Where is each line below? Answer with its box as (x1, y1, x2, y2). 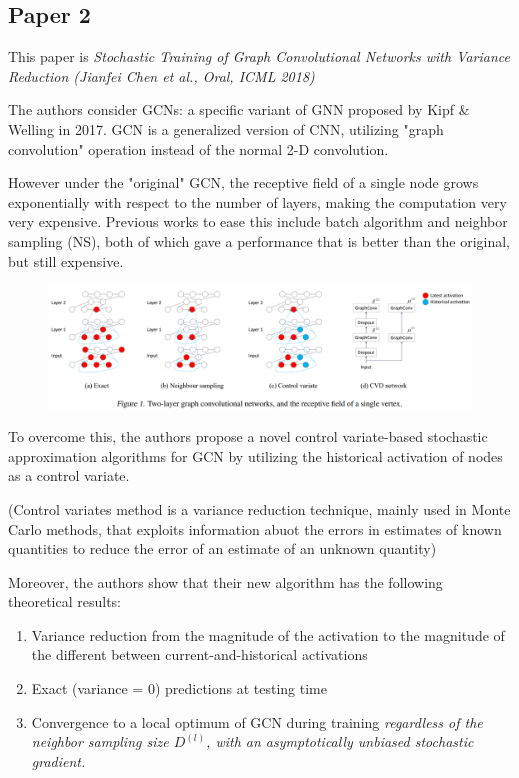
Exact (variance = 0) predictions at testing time (31, 678, 327, 699)
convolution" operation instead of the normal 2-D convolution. (8, 138, 389, 159)
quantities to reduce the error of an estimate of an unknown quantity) (8, 538, 437, 559)
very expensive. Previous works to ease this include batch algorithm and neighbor (8, 211, 508, 232)
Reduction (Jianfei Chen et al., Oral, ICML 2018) (8, 65, 315, 86)
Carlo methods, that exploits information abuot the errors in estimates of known (8, 518, 502, 539)
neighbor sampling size (31, 731, 169, 752)
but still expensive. (8, 250, 124, 271)
